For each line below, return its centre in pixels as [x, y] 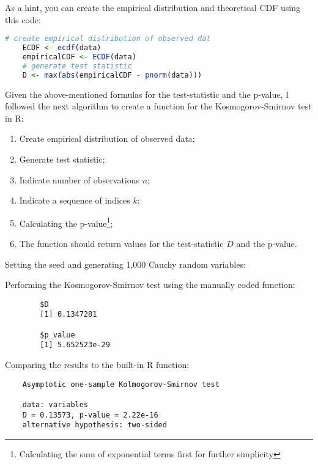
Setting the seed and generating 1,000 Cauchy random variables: [125, 264]
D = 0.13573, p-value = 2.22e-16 [90, 415]
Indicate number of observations [79, 179]
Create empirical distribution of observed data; [107, 138]
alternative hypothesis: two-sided [94, 425]
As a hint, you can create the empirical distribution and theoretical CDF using [153, 7]
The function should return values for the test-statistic [121, 243]
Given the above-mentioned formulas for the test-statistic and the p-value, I [147, 94]
